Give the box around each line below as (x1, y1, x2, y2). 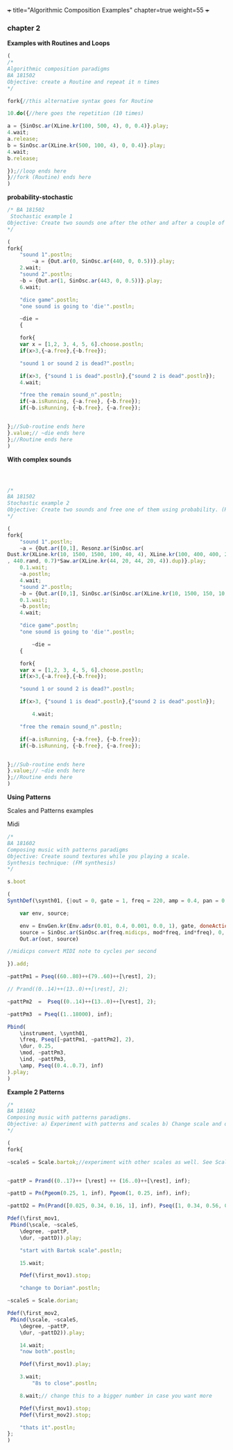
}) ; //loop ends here (7, 167, 67, 175)
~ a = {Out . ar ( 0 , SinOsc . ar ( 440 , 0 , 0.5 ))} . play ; (32, 258, 175, 265)
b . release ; (7, 155, 39, 162)
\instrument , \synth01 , (19, 1030, 89, 1037)
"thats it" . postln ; (19, 1424, 76, 1431)
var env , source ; (19, 910, 70, 917)
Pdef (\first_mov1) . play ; (19, 1361, 92, 1368)
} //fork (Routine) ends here (7, 174, 92, 181)
